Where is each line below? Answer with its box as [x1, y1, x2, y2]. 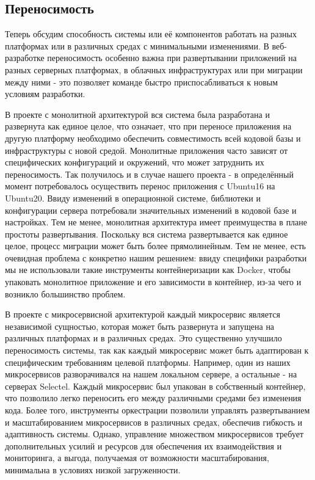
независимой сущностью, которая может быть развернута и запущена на [5, 319, 275, 332]
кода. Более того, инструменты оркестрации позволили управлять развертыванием [5, 404, 310, 416]
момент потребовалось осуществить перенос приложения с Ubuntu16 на [5, 180, 275, 192]
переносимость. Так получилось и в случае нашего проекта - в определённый [5, 167, 294, 180]
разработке [5, 51, 45, 64]
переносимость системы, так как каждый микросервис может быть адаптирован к [5, 344, 309, 357]
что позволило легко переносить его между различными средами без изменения [5, 391, 302, 404]
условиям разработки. [5, 87, 85, 100]
